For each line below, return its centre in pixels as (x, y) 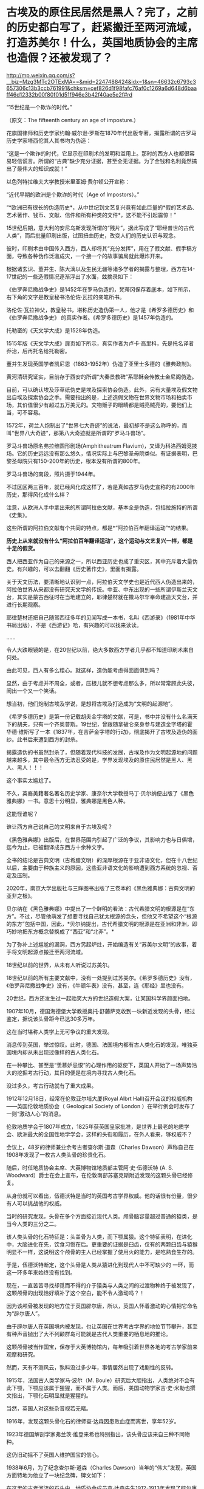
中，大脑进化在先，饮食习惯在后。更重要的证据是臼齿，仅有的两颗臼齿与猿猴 (102, 1244)
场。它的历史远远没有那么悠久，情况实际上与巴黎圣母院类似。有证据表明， (99, 453)
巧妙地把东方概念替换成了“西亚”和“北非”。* (60, 931)
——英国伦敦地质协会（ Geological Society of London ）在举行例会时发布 (98, 1106)
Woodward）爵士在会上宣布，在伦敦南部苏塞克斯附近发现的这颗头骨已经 (97, 1175)
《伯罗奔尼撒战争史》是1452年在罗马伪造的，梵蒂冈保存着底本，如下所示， (100, 289)
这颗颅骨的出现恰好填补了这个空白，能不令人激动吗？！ (75, 1293)
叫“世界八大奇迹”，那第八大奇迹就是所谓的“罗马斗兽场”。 (77, 433)
